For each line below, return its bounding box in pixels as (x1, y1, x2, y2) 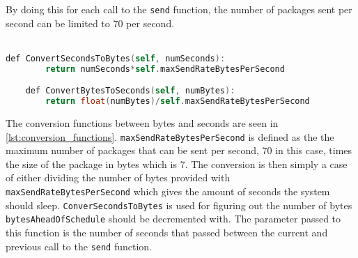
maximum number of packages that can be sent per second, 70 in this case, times (6, 143, 352, 158)
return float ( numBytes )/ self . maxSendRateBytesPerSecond (45, 96, 310, 107)
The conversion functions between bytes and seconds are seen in (6, 116, 279, 130)
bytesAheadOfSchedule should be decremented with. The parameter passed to (6, 211, 341, 226)
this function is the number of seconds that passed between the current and (6, 225, 328, 239)
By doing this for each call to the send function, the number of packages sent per (6, 2, 352, 16)
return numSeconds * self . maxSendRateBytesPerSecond (45, 63, 285, 74)
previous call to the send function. (6, 238, 153, 253)
